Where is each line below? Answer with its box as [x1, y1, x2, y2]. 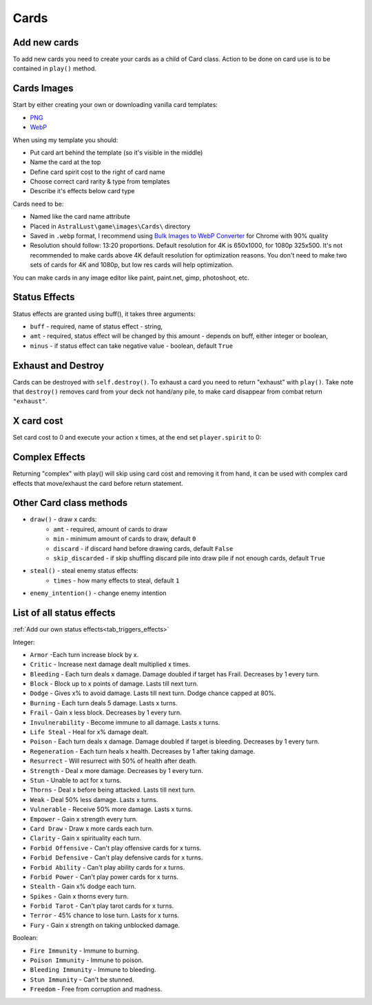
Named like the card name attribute [30, 213, 130, 221]
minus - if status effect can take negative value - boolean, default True [30, 342, 234, 350]
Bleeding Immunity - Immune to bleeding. [30, 966, 156, 974]
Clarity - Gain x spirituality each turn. [30, 834, 142, 842]
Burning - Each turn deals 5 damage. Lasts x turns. [30, 699, 178, 707]
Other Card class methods [12, 497, 128, 509]
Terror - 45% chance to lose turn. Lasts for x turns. [30, 911, 180, 919]
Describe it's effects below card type [30, 187, 135, 195]
